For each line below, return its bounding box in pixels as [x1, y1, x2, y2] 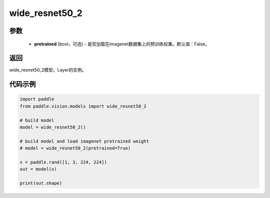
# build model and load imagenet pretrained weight [19, 138, 149, 144]
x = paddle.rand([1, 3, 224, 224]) [19, 159, 107, 165]
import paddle [19, 96, 54, 102]
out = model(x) [19, 166, 57, 172]
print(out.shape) [19, 180, 62, 186]
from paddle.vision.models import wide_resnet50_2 [19, 103, 147, 109]
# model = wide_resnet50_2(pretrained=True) [19, 145, 131, 151]
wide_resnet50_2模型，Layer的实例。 [9, 67, 87, 73]
